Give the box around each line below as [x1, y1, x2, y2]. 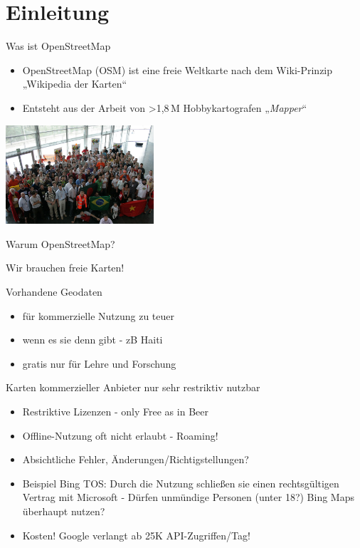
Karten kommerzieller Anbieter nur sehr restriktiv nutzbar [6, 380, 260, 395]
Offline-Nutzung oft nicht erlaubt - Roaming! [22, 428, 218, 443]
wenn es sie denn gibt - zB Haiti [22, 332, 163, 347]
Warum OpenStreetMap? [6, 236, 115, 251]
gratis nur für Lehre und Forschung [22, 356, 176, 371]
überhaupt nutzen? [22, 503, 105, 518]
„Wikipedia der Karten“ [22, 76, 127, 91]
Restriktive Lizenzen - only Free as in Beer [22, 403, 208, 418]
